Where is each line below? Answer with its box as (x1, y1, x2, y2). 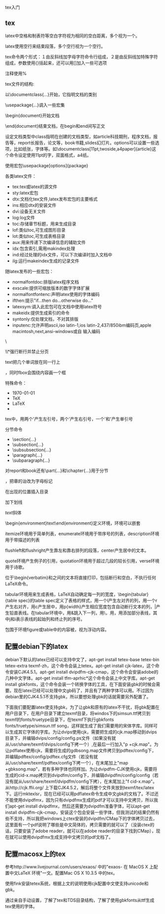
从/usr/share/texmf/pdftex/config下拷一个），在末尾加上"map (5, 760, 129, 766)
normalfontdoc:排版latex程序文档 (12, 279, 79, 285)
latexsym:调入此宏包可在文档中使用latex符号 (12, 303, 102, 309)
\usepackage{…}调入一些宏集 (5, 102, 65, 108)
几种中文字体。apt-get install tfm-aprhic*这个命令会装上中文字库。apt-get (5, 675, 155, 681)
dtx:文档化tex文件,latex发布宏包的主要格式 (12, 196, 98, 202)
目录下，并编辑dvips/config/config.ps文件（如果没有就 (5, 735, 116, 741)
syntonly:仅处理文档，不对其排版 (12, 316, 79, 322)
